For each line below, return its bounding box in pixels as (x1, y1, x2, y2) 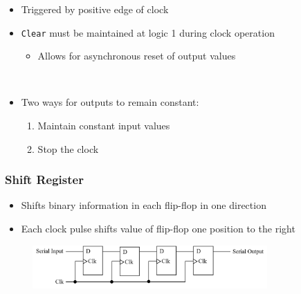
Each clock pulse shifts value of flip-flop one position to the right (21, 221, 295, 236)
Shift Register (5, 171, 84, 188)
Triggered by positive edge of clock (21, 2, 169, 16)
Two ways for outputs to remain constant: (21, 95, 199, 109)
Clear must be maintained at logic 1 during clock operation (21, 25, 275, 39)
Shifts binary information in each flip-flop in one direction (21, 198, 266, 212)
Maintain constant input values (37, 118, 170, 133)
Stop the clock (37, 141, 99, 156)
